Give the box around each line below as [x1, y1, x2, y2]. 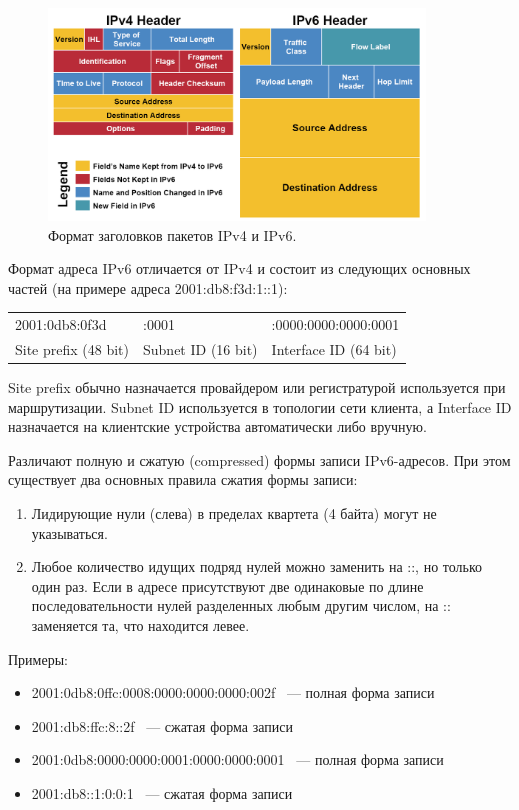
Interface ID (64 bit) [271, 338, 397, 359]
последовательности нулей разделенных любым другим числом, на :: [31, 595, 451, 616]
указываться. [31, 522, 108, 543]
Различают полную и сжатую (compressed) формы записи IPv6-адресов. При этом [8, 449, 511, 470]
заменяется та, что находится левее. [31, 614, 250, 635]
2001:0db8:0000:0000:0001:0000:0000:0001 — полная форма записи [31, 749, 444, 770]
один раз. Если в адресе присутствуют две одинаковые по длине [31, 575, 424, 596]
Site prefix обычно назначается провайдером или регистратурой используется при [8, 377, 506, 398]
